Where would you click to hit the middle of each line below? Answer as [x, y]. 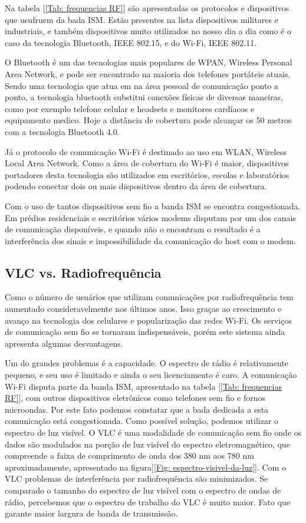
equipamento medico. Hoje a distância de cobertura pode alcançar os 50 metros [148, 120]
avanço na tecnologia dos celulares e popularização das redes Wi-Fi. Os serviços [148, 320]
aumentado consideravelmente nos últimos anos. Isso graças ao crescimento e [143, 309]
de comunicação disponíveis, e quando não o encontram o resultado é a [133, 229]
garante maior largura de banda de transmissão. [91, 513]
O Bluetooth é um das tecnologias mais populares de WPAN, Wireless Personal [149, 62]
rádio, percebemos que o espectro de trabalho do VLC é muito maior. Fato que [148, 501]
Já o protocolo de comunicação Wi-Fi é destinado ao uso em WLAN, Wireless [146, 151]
